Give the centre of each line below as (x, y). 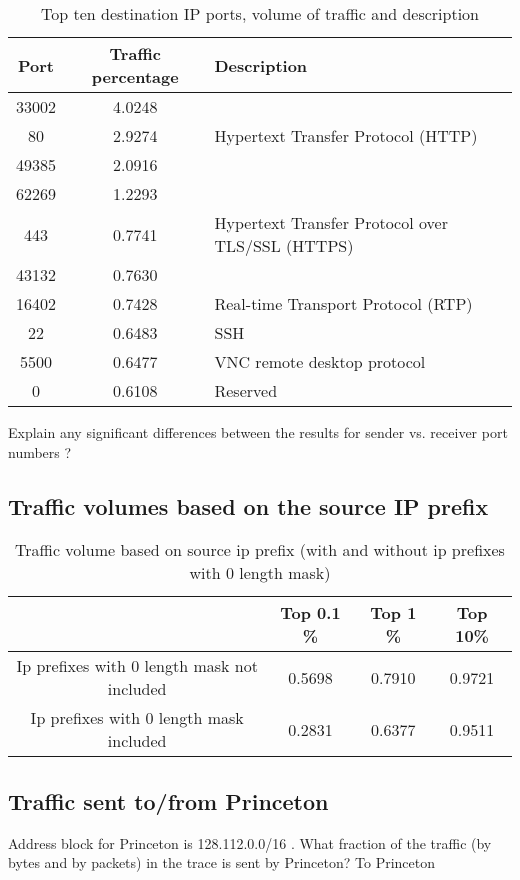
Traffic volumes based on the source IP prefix (248, 505)
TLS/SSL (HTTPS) (284, 245)
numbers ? (40, 451)
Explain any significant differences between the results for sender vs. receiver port (258, 432)
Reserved (246, 390)
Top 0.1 (310, 613)
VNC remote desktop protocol (320, 361)
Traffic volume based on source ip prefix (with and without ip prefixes (260, 550)
